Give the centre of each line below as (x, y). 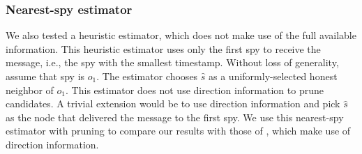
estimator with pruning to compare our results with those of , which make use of (178, 131)
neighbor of (30, 90)
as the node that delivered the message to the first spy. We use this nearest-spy (175, 117)
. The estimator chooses (147, 76)
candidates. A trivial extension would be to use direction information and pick (173, 103)
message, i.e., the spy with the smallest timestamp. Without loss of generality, (172, 62)
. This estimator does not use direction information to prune (195, 90)
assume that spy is (45, 76)
